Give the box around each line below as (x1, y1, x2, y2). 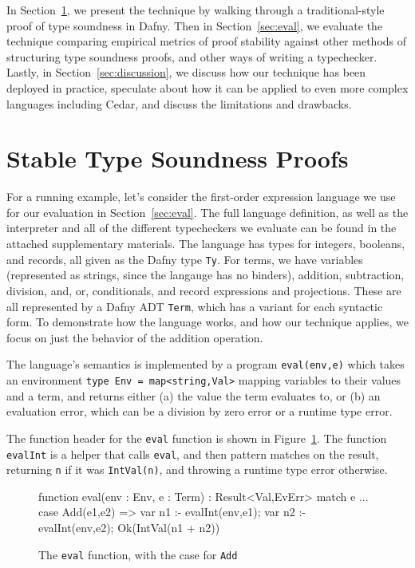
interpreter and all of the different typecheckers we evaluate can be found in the (6, 219, 397, 236)
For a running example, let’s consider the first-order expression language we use (6, 188, 396, 205)
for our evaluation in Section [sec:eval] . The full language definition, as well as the (6, 203, 409, 220)
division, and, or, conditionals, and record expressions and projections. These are (6, 282, 401, 298)
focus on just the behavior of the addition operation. (6, 329, 263, 345)
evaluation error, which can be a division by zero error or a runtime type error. (6, 403, 393, 420)
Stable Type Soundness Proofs (6, 142, 349, 175)
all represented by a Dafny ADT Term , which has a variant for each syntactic (6, 298, 383, 314)
